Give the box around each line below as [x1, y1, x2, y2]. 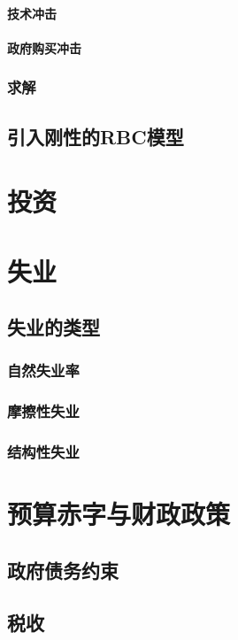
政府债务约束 [7, 556, 119, 583]
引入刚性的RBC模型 [7, 122, 184, 150]
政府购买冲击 [7, 38, 81, 57]
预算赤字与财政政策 [7, 496, 231, 532]
